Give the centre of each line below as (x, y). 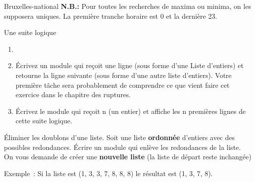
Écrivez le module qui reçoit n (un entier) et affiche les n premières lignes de (131, 111)
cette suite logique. (44, 121)
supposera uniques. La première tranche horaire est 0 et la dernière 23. (111, 16)
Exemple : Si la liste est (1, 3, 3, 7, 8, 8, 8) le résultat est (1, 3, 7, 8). (108, 173)
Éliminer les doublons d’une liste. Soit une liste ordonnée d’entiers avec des (119, 137)
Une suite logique (30, 32)
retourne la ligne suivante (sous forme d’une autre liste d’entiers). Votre (124, 75)
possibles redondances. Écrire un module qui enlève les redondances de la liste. (123, 147)
